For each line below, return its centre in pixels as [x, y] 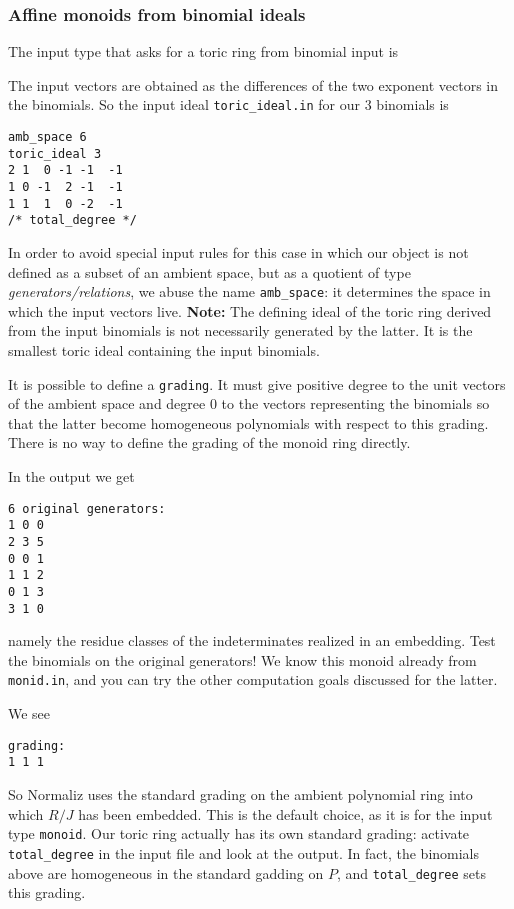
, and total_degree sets [411, 872]
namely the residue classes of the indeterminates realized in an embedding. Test [252, 640]
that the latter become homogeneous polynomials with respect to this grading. [248, 422]
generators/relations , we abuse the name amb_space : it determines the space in [249, 291]
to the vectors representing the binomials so [355, 403]
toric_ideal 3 [55, 153]
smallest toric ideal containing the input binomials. [164, 350]
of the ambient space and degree [107, 403]
